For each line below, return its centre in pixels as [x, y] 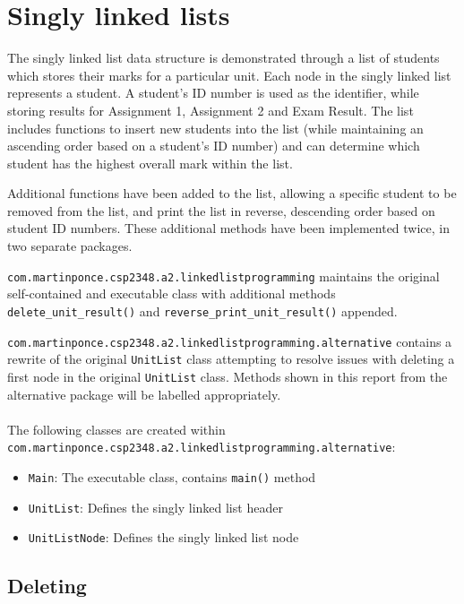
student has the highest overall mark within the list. [150, 163]
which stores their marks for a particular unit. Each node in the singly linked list [229, 75]
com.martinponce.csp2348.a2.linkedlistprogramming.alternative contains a [230, 341]
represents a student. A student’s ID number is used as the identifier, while [213, 93]
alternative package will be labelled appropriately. [144, 394]
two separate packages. [70, 246]
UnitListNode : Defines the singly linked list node [163, 537]
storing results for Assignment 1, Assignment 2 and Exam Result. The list [211, 110]
